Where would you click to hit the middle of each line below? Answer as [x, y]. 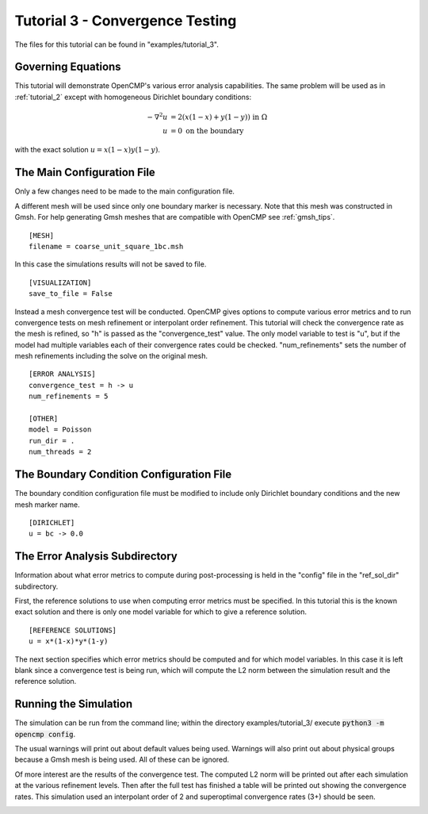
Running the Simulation [74, 704]
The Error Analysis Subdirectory [96, 557]
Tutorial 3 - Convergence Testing [126, 21]
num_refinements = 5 [69, 396]
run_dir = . [52, 441]
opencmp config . [45, 734]
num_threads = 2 [60, 452]
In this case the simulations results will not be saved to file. [111, 264]
